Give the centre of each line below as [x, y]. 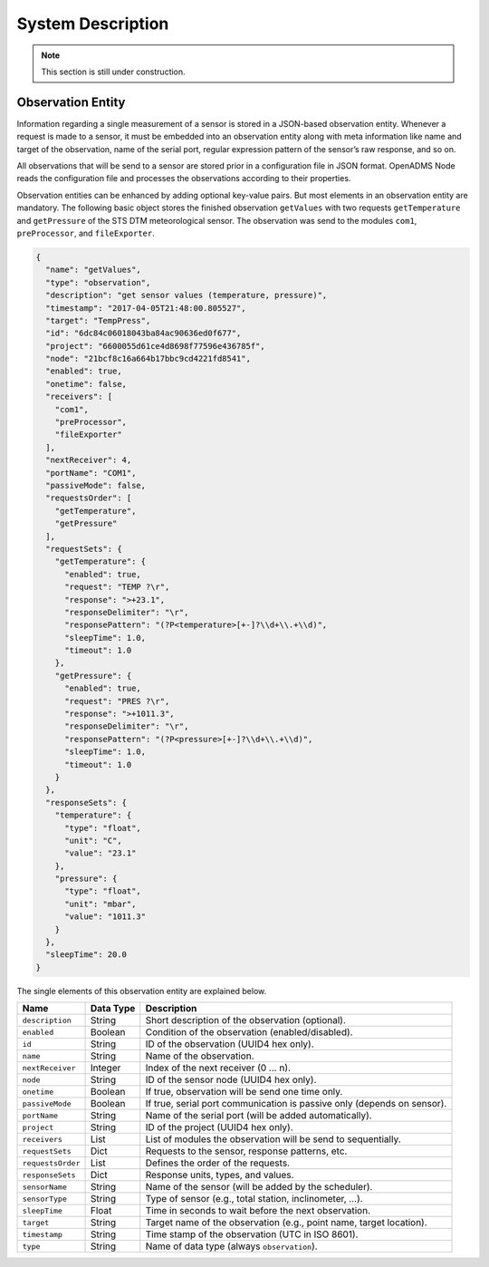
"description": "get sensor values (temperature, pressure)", [187, 295]
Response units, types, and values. [220, 1175]
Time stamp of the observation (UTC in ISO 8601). [252, 1234]
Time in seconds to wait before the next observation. [258, 1211]
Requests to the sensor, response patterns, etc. [246, 1151]
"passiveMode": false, [96, 485]
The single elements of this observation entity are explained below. [142, 991]
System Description [93, 24]
